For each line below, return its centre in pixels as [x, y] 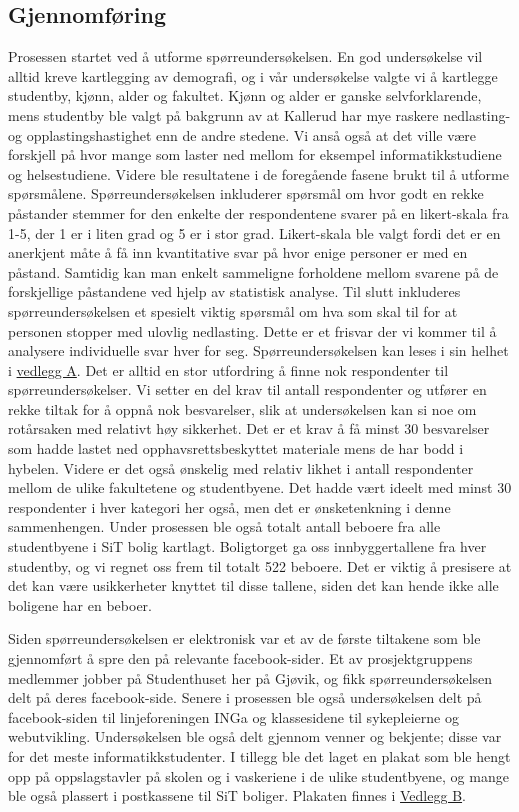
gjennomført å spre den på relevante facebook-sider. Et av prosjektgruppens [240, 658]
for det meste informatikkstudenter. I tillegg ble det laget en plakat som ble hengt [259, 755]
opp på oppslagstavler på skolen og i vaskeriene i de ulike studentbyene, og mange [258, 775]
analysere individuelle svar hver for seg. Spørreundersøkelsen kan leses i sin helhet [258, 350]
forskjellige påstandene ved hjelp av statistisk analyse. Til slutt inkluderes [234, 291]
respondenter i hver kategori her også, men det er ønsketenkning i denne [229, 506]
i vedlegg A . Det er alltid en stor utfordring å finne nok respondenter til [228, 369]
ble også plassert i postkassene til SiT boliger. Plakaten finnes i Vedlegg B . [237, 795]
